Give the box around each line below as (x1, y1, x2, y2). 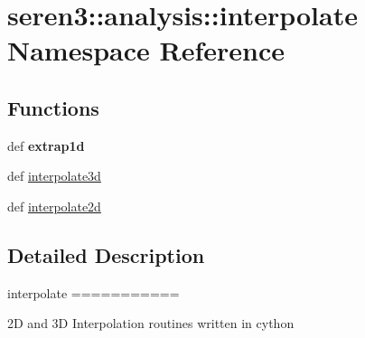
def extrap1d (7, 136, 85, 155)
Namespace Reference (7, 32, 285, 69)
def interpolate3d (7, 166, 101, 185)
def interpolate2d (7, 196, 101, 215)
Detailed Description (7, 240, 205, 268)
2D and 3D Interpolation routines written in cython (7, 314, 295, 333)
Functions (7, 93, 99, 121)
